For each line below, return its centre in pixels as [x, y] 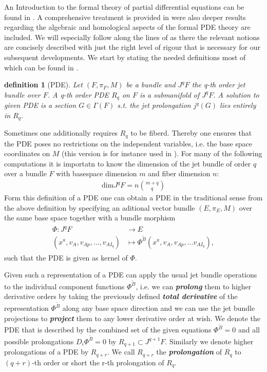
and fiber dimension [179, 173]
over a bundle [25, 173]
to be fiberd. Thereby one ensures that [191, 133]
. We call [121, 352]
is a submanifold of [169, 94]
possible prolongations [39, 341]
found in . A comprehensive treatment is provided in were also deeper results [125, 17]
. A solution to [236, 94]
